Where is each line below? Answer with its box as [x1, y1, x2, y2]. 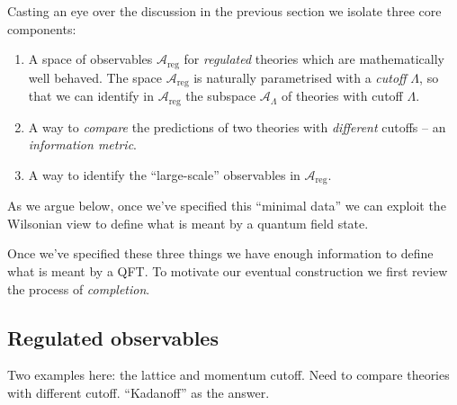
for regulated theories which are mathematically [184, 49, 444, 68]
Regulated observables [7, 323, 219, 351]
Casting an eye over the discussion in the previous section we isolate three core [7, 2, 442, 20]
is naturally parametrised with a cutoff [193, 67, 407, 86]
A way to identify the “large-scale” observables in [28, 165, 300, 184]
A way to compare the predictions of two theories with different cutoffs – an [28, 117, 446, 136]
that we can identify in [28, 86, 155, 105]
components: [7, 19, 76, 38]
